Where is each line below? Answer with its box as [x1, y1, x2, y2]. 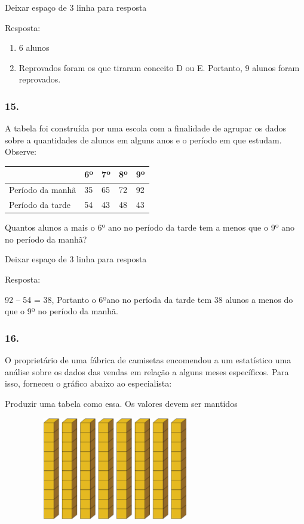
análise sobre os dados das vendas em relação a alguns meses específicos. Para [5, 365, 289, 378]
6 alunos [19, 41, 50, 54]
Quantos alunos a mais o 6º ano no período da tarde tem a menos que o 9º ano [5, 221, 294, 234]
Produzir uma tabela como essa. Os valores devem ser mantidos [5, 397, 238, 409]
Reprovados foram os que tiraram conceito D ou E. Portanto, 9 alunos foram [19, 61, 300, 73]
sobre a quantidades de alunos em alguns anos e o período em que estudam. [5, 133, 282, 146]
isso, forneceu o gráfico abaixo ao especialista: [5, 377, 172, 390]
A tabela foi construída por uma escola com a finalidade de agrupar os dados [5, 122, 287, 134]
